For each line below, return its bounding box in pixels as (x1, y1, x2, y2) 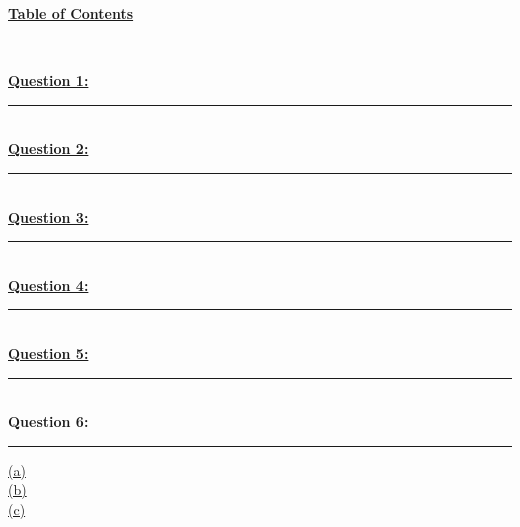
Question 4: (8, 274, 89, 295)
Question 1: (8, 70, 89, 91)
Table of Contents (8, 3, 134, 23)
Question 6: (8, 411, 89, 432)
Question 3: (8, 206, 89, 227)
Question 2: (8, 138, 89, 159)
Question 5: (8, 342, 89, 363)
